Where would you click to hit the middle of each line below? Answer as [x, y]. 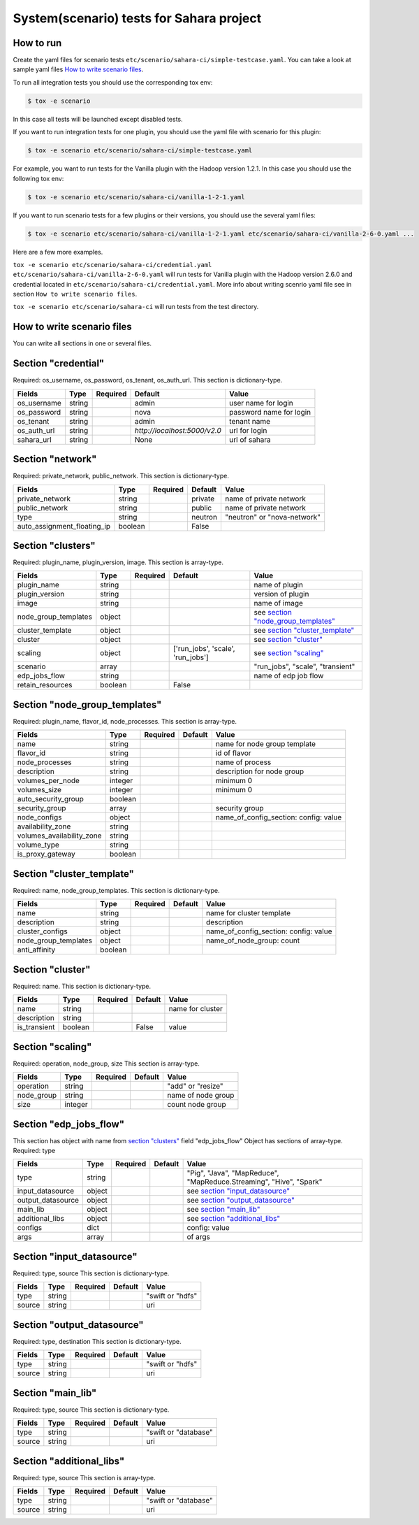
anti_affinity [36, 950]
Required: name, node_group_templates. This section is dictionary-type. [116, 890]
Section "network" [55, 459]
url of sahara [250, 439]
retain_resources [45, 685]
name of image [279, 603]
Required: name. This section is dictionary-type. [82, 986]
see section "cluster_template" [304, 631]
